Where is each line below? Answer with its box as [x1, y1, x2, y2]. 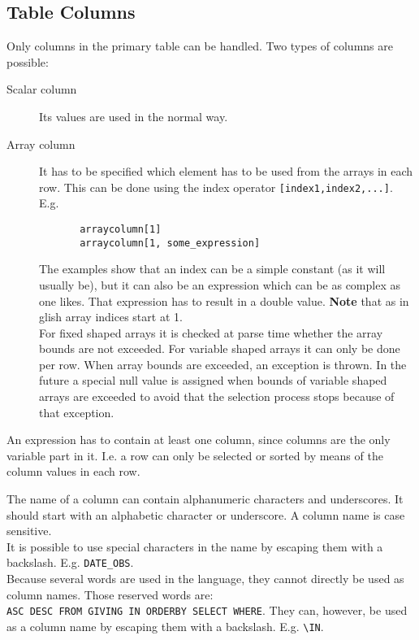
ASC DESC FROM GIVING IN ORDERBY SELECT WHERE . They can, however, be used [6, 602, 408, 619]
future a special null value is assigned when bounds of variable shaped [39, 372, 387, 389]
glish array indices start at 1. [39, 308, 183, 325]
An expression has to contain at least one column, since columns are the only [6, 431, 391, 448]
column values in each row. [6, 463, 140, 480]
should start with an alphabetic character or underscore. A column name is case [6, 506, 405, 523]
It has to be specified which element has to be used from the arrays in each [39, 163, 413, 180]
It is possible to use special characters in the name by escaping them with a [6, 538, 383, 555]
